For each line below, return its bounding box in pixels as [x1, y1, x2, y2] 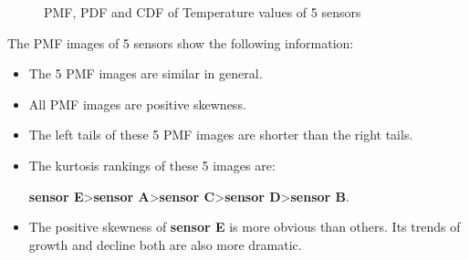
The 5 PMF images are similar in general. [28, 64, 263, 83]
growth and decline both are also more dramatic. [28, 234, 302, 254]
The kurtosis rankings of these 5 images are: [28, 155, 276, 174]
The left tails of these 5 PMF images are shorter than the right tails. [28, 125, 413, 144]
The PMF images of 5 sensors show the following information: [7, 33, 354, 52]
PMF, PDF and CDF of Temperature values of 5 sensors [44, 3, 361, 21]
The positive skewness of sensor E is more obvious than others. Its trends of [28, 217, 461, 236]
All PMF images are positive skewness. [28, 94, 246, 113]
